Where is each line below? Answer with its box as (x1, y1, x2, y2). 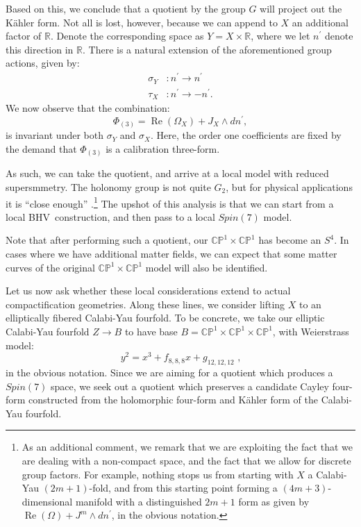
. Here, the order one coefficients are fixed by (150, 128, 342, 142)
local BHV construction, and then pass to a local (6, 209, 215, 224)
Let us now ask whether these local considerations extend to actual (6, 283, 291, 298)
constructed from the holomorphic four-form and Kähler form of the (28, 392, 318, 407)
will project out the (260, 1, 342, 15)
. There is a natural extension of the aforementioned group (82, 42, 332, 56)
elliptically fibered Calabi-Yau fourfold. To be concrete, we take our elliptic (6, 310, 325, 325)
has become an (258, 233, 321, 247)
